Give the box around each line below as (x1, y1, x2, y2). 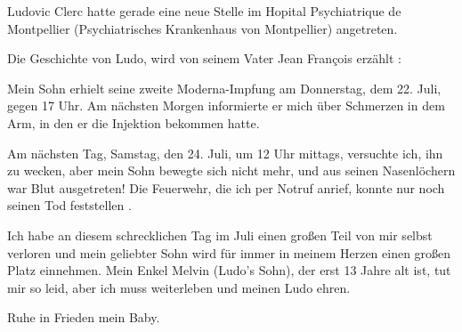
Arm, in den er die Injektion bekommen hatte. (7, 113, 260, 132)
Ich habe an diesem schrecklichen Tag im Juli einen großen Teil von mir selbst (7, 225, 433, 244)
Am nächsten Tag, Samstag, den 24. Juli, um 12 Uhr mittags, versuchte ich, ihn (7, 143, 443, 162)
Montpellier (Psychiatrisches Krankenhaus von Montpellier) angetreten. (7, 19, 398, 37)
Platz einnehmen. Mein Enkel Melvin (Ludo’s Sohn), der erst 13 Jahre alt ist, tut (7, 261, 451, 279)
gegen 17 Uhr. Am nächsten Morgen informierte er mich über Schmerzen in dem (7, 96, 445, 115)
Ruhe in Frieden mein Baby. (7, 308, 160, 327)
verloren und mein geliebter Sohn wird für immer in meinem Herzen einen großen (7, 243, 451, 262)
